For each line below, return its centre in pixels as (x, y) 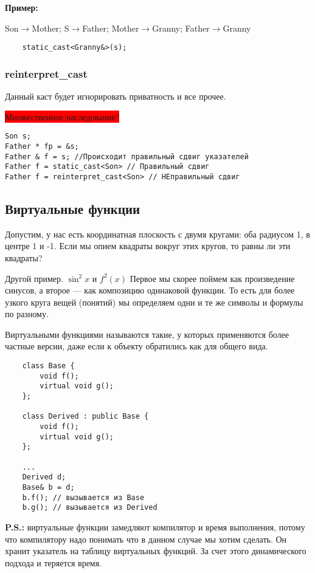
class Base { (48, 366)
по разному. (27, 314)
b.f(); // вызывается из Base (83, 497)
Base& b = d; (48, 487)
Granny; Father (181, 28)
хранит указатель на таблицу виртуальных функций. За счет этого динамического (156, 551)
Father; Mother (111, 28)
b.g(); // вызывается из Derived (90, 508)
